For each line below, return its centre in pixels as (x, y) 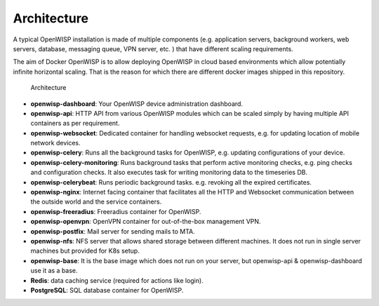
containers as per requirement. (75, 124)
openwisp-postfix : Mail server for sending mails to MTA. (113, 231)
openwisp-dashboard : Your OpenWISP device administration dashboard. (137, 104)
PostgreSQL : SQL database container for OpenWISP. (107, 290)
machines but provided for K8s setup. (85, 251)
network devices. (55, 143)
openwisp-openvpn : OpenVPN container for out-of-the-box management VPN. (146, 222)
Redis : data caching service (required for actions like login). (117, 280)
